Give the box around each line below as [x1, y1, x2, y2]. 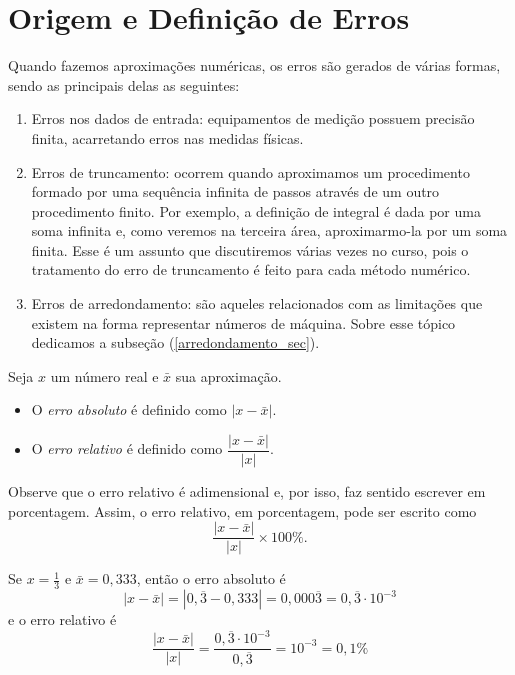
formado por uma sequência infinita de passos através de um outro [31, 181, 440, 202]
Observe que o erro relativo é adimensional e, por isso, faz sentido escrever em [8, 481, 486, 502]
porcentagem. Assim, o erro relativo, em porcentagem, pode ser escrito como [8, 500, 477, 521]
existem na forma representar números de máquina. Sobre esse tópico [31, 312, 456, 333]
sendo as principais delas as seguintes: [8, 74, 240, 95]
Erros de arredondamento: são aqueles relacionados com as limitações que [31, 293, 483, 314]
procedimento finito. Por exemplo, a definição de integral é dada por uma [31, 200, 481, 221]
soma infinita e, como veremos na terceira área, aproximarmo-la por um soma [31, 220, 508, 241]
